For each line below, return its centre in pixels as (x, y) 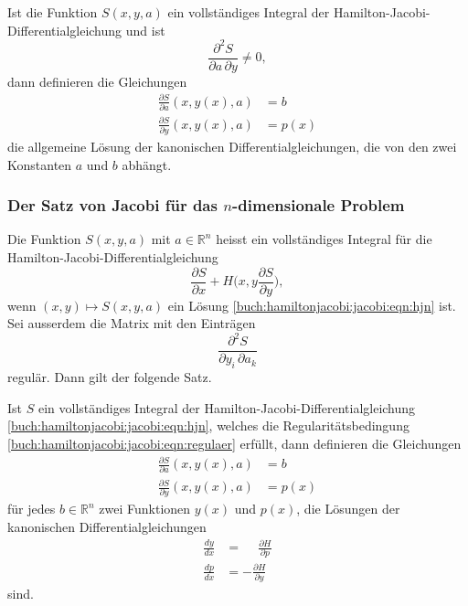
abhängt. (147, 164)
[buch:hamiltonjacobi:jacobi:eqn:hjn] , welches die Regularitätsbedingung (208, 425)
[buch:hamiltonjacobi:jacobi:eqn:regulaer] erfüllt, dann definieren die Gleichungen (234, 444)
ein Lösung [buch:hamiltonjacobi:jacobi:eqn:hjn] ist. (312, 305)
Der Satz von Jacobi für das (112, 205)
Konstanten (40, 164)
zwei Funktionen (145, 509)
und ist (145, 30)
